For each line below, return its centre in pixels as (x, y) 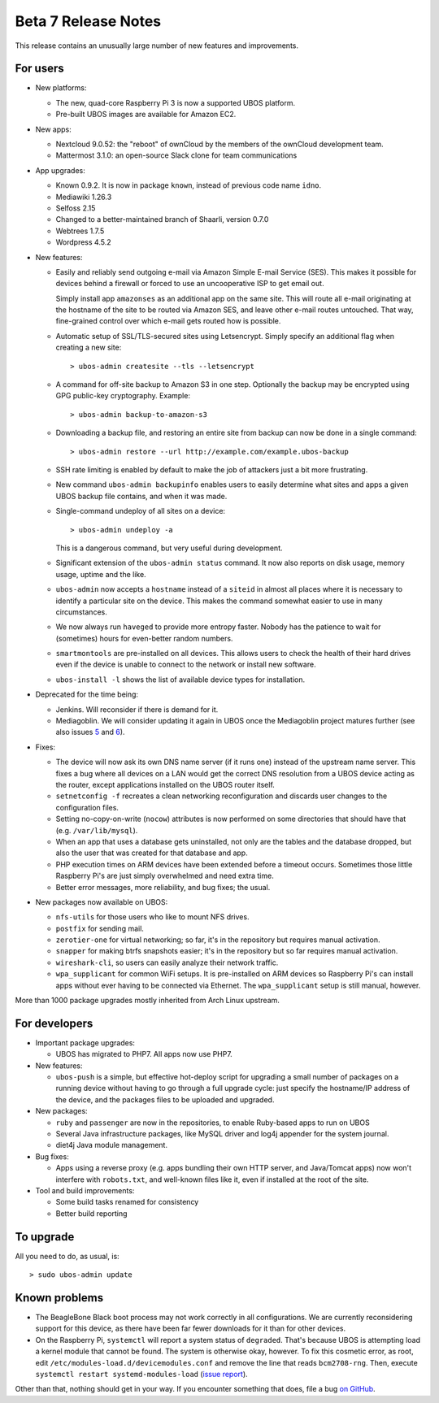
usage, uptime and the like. (101, 574)
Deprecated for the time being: (87, 694)
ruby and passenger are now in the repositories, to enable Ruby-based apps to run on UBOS (213, 1123)
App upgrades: (60, 170)
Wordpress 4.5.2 (83, 242)
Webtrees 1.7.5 (80, 231)
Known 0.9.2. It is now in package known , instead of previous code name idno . (189, 185)
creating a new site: (89, 347)
